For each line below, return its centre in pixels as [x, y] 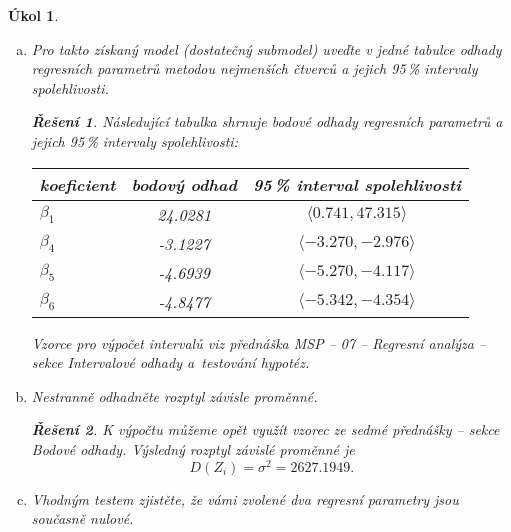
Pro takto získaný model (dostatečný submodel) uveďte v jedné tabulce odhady [266, 48]
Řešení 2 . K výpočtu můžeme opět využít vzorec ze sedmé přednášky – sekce [265, 429]
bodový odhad [184, 184]
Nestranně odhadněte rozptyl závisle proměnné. [174, 395]
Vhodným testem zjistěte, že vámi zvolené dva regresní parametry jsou [245, 498]
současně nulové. [82, 518]
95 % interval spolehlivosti [356, 184]
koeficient [77, 184]
